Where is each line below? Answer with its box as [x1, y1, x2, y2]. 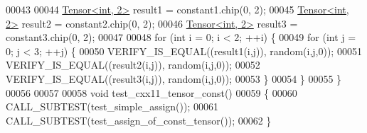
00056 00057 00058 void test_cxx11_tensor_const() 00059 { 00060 [6, 85, 297, 100]
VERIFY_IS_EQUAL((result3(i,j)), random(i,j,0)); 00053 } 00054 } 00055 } [6, 71, 342, 86]
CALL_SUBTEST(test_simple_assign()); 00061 [6, 99, 218, 114]
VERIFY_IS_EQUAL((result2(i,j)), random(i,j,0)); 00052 [6, 57, 260, 72]
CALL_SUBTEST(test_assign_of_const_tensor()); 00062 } [6, 112, 272, 127]
